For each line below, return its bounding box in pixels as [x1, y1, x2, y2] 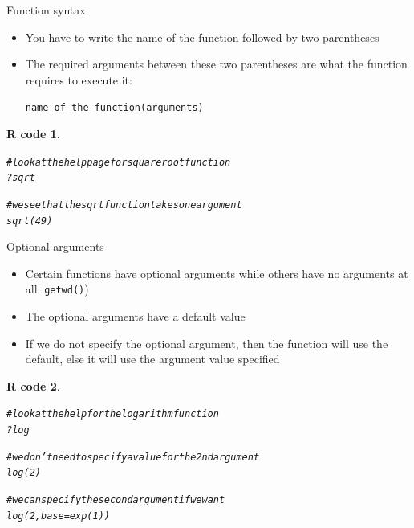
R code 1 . [6, 125, 60, 142]
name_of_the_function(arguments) [25, 102, 204, 114]
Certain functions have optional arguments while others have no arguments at [25, 264, 408, 281]
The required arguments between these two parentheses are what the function [25, 55, 408, 72]
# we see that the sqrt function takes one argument [6, 199, 242, 211]
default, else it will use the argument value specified [25, 350, 280, 367]
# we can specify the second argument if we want [6, 494, 225, 506]
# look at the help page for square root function [6, 156, 231, 168]
